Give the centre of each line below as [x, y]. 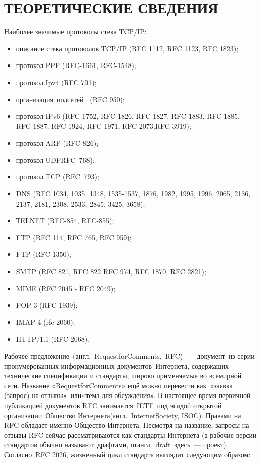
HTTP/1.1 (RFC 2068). [53, 339]
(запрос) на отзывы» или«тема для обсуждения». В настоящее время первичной [127, 395]
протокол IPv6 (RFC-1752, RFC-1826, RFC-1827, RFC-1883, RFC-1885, [128, 116]
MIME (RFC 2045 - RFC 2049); [66, 288]
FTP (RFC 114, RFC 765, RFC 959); [74, 237]
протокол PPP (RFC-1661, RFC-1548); [76, 65]
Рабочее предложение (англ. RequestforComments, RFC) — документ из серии [129, 356]
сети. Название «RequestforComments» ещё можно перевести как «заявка [118, 385]
